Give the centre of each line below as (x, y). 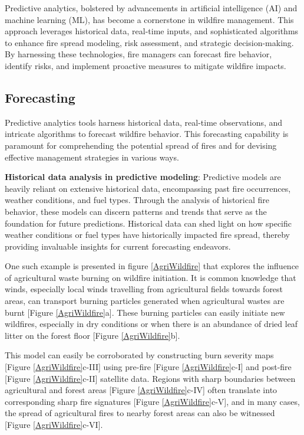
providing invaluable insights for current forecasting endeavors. (118, 246)
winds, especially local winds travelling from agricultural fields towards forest (144, 289)
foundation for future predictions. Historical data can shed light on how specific (148, 223)
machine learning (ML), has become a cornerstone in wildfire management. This (149, 19)
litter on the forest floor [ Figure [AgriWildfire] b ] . (92, 335)
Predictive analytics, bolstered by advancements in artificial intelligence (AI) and (151, 8)
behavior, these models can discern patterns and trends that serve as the (136, 211)
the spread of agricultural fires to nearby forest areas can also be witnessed (140, 413)
